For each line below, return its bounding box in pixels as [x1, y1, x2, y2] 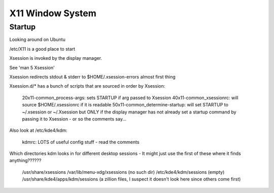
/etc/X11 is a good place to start [9, 46, 76, 52]
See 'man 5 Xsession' [9, 64, 55, 70]
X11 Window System [9, 8, 96, 19]
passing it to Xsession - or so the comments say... [22, 115, 127, 122]
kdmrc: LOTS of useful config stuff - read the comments [22, 139, 140, 145]
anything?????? [9, 158, 42, 164]
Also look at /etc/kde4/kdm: [9, 127, 68, 134]
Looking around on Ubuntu [9, 36, 65, 43]
